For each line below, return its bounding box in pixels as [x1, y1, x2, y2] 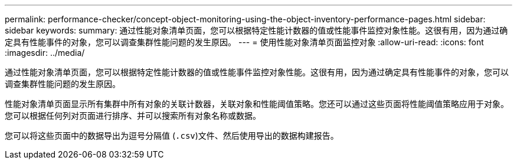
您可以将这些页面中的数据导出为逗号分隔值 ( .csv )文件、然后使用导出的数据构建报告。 [5, 130, 339, 140]
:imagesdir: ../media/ [5, 48, 85, 58]
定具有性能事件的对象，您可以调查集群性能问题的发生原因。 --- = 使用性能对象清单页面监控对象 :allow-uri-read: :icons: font [5, 37, 484, 47]
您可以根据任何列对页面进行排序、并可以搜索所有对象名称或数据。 [5, 111, 261, 121]
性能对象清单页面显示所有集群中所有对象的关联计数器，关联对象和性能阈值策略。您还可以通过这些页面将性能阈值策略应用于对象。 [5, 99, 509, 109]
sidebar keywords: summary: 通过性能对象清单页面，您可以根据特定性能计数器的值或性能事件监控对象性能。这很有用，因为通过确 [5, 25, 508, 35]
